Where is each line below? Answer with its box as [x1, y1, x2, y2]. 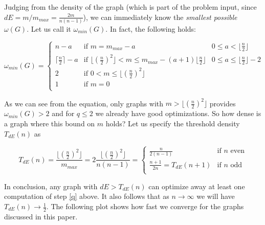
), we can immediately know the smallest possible [83, 11, 237, 22]
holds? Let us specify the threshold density [105, 118, 240, 129]
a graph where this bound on [4, 118, 95, 129]
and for [52, 108, 75, 119]
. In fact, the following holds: [105, 23, 196, 34]
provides [209, 98, 236, 108]
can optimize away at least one [148, 181, 245, 191]
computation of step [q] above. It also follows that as [4, 191, 169, 201]
